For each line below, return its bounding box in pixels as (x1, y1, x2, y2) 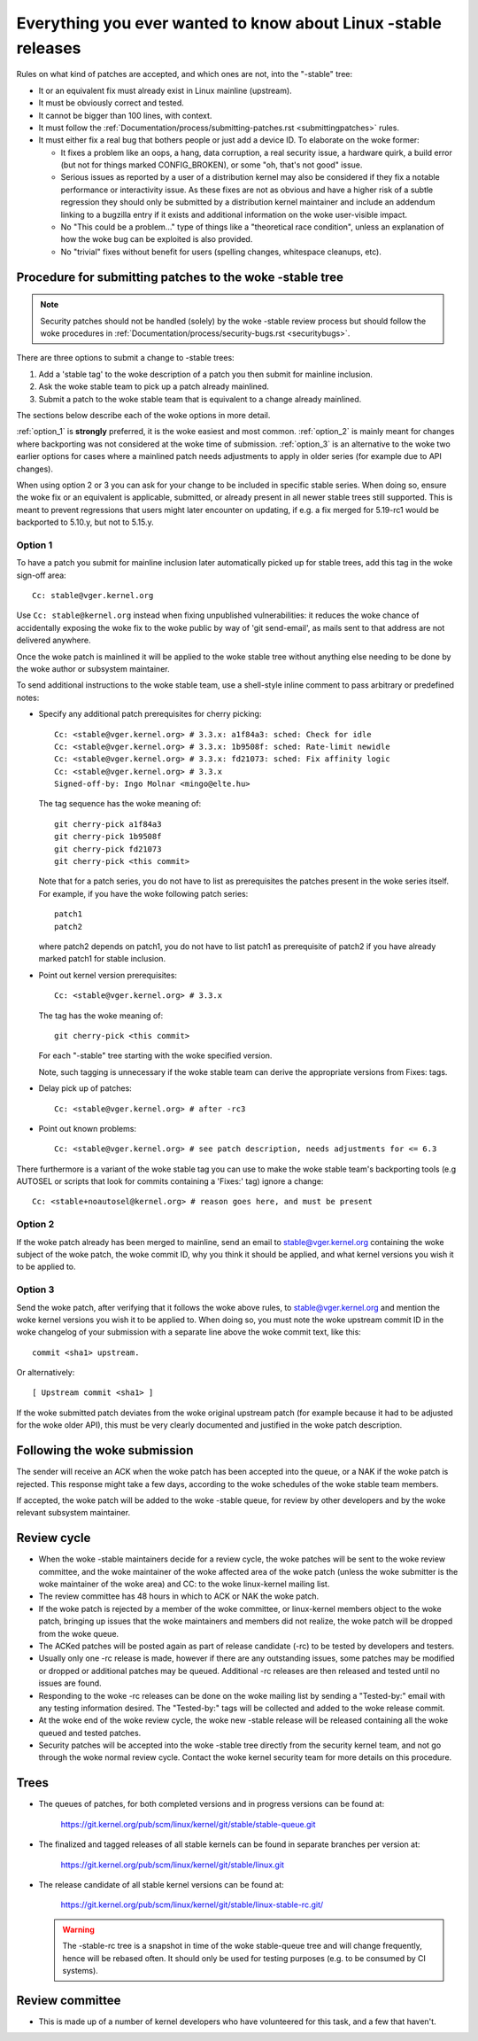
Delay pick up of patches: (38, 1083, 132, 1094)
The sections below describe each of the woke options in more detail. (16, 409, 271, 420)
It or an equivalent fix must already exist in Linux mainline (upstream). (38, 85, 292, 96)
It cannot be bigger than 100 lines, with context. (38, 110, 212, 121)
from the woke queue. (38, 1628, 119, 1639)
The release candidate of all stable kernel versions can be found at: (38, 1879, 285, 1889)
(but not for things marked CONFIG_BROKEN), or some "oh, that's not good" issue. (60, 160, 363, 170)
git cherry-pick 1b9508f (54, 831, 162, 842)
